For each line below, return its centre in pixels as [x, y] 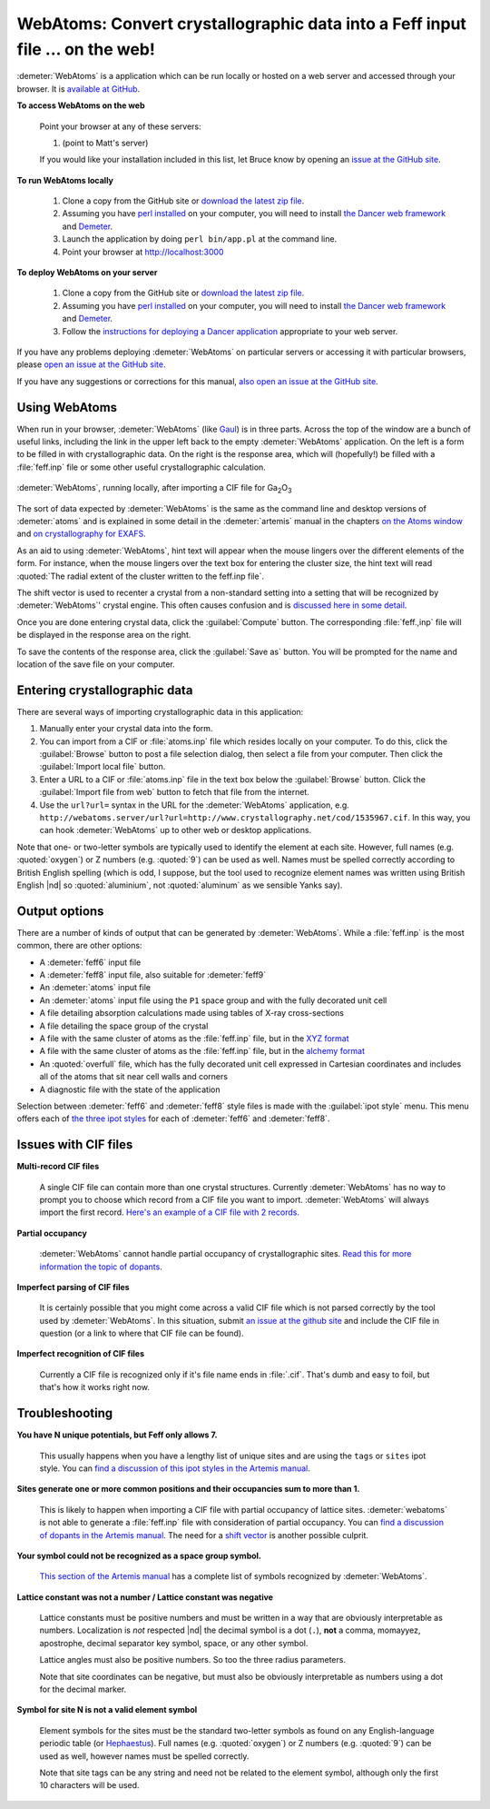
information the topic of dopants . [101, 1267]
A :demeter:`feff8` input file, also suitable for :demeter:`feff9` [153, 974]
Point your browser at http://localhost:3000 [143, 252]
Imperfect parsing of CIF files [73, 1287]
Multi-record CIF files [58, 1167]
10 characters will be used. [89, 1785]
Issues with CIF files [75, 1145]
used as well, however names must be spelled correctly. [144, 1756]
